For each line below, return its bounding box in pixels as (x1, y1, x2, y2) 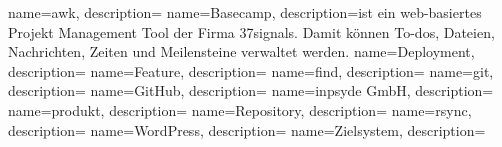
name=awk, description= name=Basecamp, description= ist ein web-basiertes (8, 2, 482, 22)
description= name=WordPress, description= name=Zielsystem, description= (8, 119, 486, 140)
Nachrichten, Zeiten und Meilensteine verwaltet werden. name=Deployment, (8, 41, 475, 62)
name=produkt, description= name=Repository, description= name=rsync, (8, 99, 472, 120)
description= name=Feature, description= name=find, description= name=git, (8, 60, 494, 81)
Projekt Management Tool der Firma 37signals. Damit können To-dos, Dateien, (8, 21, 495, 42)
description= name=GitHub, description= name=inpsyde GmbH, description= (8, 80, 494, 101)
